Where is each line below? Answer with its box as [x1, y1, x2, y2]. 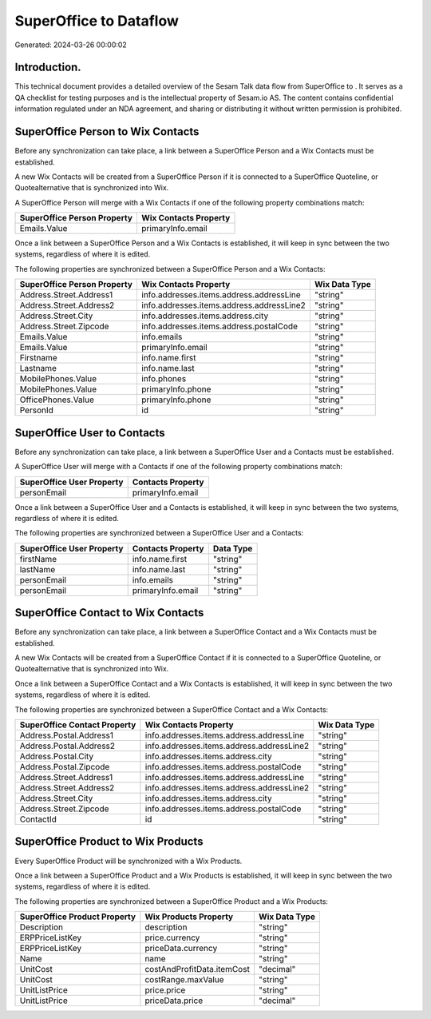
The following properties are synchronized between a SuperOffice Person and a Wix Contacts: [14, 264, 326, 273]
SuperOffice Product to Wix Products [14, 835, 204, 849]
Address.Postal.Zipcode [19, 761, 110, 772]
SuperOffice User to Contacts [14, 426, 165, 440]
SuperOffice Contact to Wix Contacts [14, 606, 204, 619]
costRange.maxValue [144, 974, 224, 985]
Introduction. [14, 61, 81, 74]
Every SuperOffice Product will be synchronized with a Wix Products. [14, 856, 243, 866]
